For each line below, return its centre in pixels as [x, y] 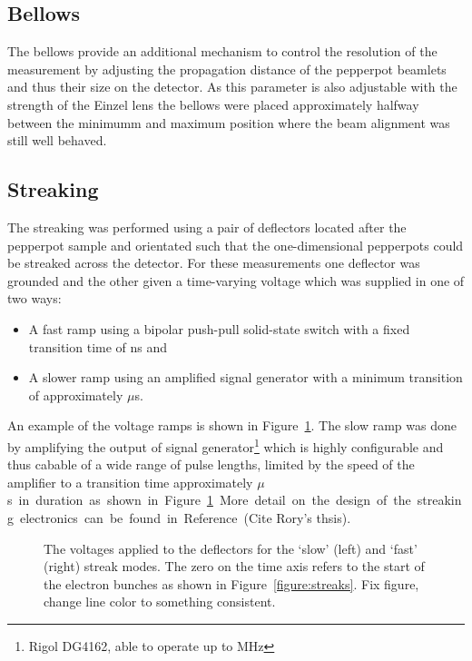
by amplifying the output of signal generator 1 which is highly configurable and [226, 445]
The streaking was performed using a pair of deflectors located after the [207, 227]
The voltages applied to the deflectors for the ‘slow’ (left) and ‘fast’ [231, 548]
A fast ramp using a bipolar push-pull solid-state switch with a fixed [219, 328]
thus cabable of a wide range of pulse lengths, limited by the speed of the [211, 464]
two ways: [34, 298]
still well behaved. [57, 140]
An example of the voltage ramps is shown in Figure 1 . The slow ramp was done [232, 425]
